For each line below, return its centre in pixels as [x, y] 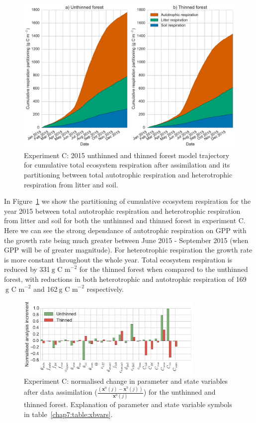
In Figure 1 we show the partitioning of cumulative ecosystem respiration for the [128, 201]
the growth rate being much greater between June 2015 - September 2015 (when [126, 240]
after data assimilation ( [61, 392]
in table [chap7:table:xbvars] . [68, 414]
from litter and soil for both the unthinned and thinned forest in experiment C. [125, 220]
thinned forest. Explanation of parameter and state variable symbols [128, 404]
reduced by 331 [27, 269]
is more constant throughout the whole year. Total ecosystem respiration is [118, 259]
